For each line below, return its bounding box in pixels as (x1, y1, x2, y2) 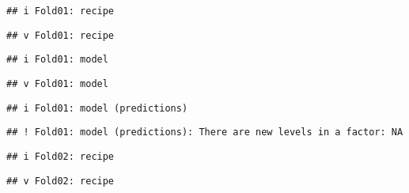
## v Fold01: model (6, 78, 108, 89)
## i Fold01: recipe (6, 6, 115, 17)
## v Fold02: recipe (6, 175, 115, 187)
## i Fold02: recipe (6, 150, 115, 162)
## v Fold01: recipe (6, 29, 115, 41)
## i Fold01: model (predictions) (6, 102, 188, 114)
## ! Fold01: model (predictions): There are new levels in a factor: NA (6, 127, 403, 138)
